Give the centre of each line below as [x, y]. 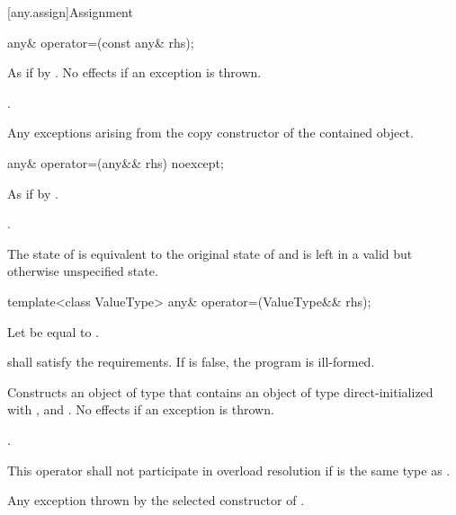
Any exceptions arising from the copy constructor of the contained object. [210, 133]
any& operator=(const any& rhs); [101, 42]
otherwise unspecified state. [83, 271]
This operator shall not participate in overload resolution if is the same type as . [229, 470]
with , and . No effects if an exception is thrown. [141, 409]
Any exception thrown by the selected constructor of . [156, 500]
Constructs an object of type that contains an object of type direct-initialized [220, 391]
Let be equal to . [54, 331]
